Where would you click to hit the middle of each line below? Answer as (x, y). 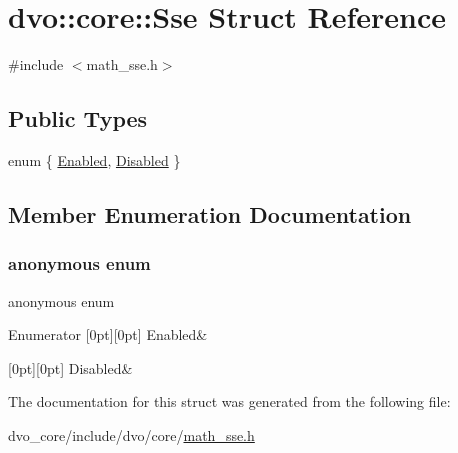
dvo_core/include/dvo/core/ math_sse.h (131, 434)
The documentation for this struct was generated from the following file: (229, 401)
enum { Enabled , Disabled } (94, 159)
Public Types (78, 118)
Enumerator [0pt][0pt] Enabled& (108, 334)
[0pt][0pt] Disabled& (70, 367)
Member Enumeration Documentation (210, 213)
